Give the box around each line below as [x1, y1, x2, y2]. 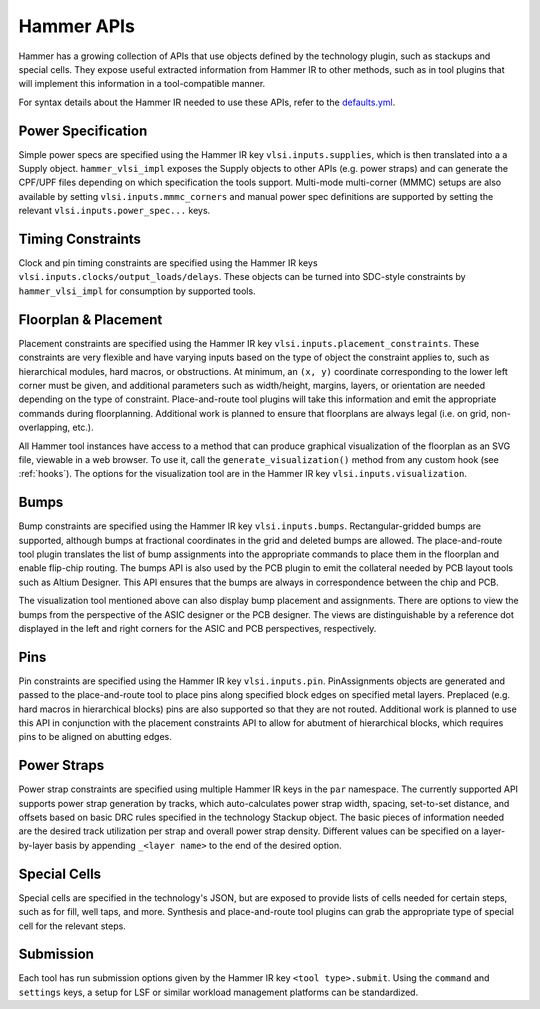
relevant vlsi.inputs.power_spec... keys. [18, 205, 211, 217]
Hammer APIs [18, 15, 135, 37]
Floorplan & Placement [18, 311, 163, 328]
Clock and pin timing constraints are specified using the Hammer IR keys [18, 257, 319, 269]
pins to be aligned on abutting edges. [18, 731, 172, 743]
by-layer [18, 839, 54, 851]
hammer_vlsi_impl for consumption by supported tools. [18, 285, 256, 297]
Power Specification [18, 122, 148, 139]
